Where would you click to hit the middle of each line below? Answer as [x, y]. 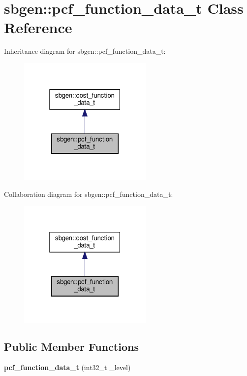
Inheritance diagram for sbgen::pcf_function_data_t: [85, 51]
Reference [38, 27]
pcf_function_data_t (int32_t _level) [67, 367]
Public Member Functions [71, 347]
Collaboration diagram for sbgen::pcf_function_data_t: [89, 194]
